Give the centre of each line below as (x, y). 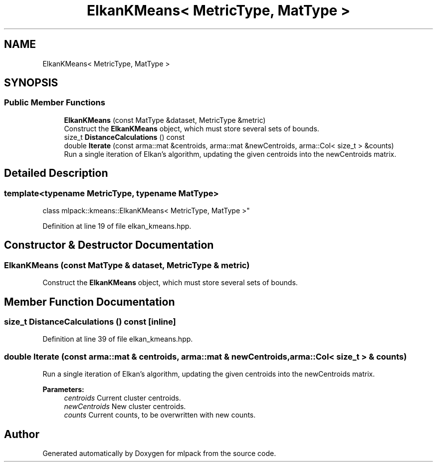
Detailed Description (56, 173)
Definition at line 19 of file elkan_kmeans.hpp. (117, 226)
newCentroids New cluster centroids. (125, 407)
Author (22, 434)
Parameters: (63, 390)
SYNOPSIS (31, 83)
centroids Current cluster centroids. (122, 398)
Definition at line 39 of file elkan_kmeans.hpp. (118, 339)
